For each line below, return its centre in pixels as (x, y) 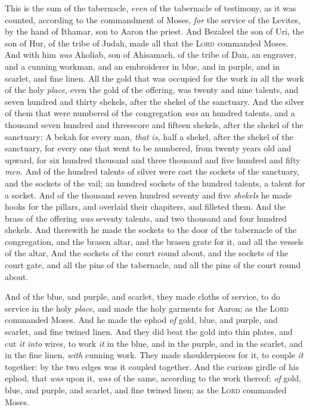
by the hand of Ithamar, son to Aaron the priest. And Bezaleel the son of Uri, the (154, 31)
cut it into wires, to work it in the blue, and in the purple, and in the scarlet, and (154, 343)
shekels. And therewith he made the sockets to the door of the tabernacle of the (151, 230)
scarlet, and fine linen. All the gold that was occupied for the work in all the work (154, 78)
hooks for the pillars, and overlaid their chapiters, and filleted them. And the (145, 206)
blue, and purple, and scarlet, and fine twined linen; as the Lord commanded (146, 390)
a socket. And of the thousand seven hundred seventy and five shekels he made (148, 195)
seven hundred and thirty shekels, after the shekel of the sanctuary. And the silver (155, 101)
